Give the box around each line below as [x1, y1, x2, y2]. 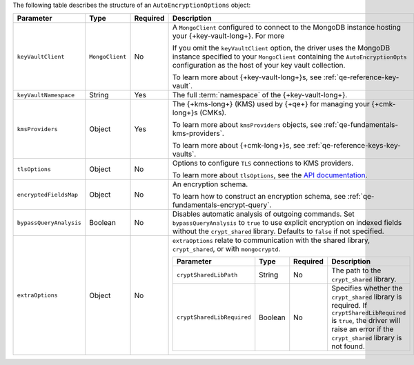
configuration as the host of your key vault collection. [172, 61, 346, 70]
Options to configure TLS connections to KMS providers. [172, 159, 354, 168]
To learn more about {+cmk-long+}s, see [172, 141, 306, 150]
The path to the [331, 266, 382, 275]
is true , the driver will [331, 316, 400, 326]
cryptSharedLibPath [176, 271, 238, 279]
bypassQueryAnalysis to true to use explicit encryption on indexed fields [172, 218, 402, 228]
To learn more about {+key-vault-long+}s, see [172, 72, 322, 82]
